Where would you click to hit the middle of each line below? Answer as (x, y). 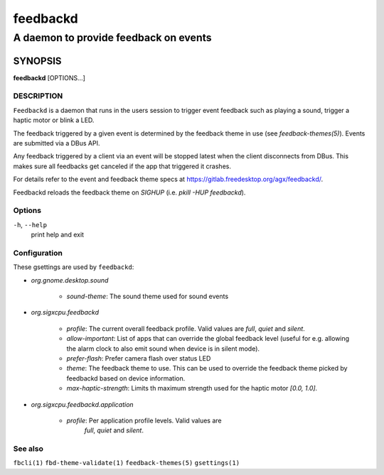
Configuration (38, 253)
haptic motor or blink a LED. (54, 120)
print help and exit (58, 235)
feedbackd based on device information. (126, 378)
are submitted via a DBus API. (57, 143)
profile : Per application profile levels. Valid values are (144, 420)
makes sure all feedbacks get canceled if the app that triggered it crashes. (122, 166)
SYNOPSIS (37, 61)
